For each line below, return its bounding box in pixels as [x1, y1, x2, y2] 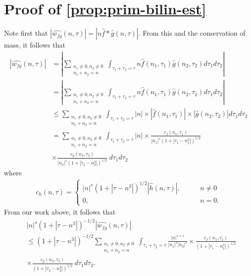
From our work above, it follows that [4, 206, 116, 217]
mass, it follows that [4, 40, 65, 50]
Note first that [4, 28, 48, 38]
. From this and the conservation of [138, 28, 246, 38]
